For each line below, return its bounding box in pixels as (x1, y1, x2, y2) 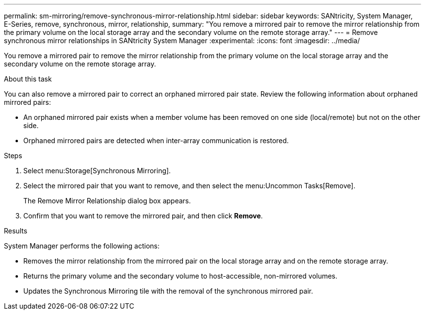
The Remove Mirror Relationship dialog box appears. (23, 197, 191, 205)
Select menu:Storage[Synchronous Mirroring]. (23, 166, 171, 175)
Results (4, 227, 28, 235)
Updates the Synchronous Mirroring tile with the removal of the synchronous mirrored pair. (23, 287, 313, 295)
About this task (4, 75, 52, 83)
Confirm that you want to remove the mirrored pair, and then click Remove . (23, 212, 263, 220)
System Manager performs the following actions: (4, 242, 160, 250)
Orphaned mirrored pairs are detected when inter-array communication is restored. (23, 136, 289, 145)
